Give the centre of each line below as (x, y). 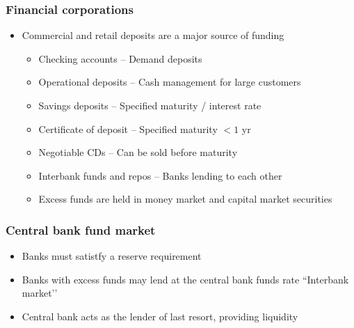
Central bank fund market (81, 229)
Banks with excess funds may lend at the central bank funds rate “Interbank (185, 279)
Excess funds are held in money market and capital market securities (185, 199)
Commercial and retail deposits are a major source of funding (153, 35)
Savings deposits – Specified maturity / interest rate (150, 105)
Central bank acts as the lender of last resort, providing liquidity (160, 316)
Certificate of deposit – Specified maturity (128, 128)
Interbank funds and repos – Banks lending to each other (160, 175)
